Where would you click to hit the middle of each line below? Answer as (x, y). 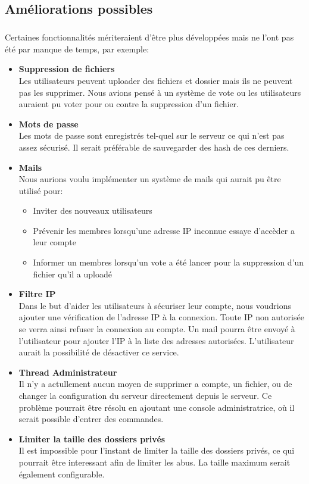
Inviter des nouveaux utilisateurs (93, 210)
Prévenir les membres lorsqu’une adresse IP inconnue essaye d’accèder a (164, 230)
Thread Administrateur (68, 372)
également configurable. (62, 474)
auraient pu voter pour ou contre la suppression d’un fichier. (129, 104)
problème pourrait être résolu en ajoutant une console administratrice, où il (157, 407)
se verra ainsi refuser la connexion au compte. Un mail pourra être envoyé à (157, 329)
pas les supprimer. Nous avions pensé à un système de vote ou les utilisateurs (160, 92)
